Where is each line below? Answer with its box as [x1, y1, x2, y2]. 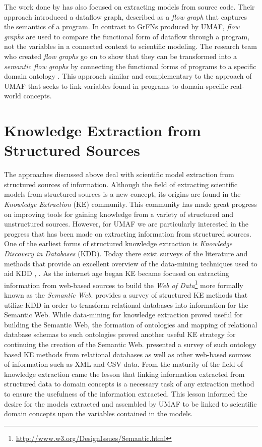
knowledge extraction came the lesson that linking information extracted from [4, 368, 245, 379]
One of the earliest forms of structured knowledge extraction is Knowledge [4, 238, 233, 249]
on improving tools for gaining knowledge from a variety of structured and [4, 208, 234, 219]
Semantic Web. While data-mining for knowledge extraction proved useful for [4, 309, 243, 320]
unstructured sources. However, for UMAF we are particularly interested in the [4, 218, 249, 229]
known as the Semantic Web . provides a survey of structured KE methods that [4, 290, 248, 300]
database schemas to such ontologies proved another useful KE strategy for [4, 329, 236, 340]
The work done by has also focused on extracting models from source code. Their [4, 2, 255, 12]
